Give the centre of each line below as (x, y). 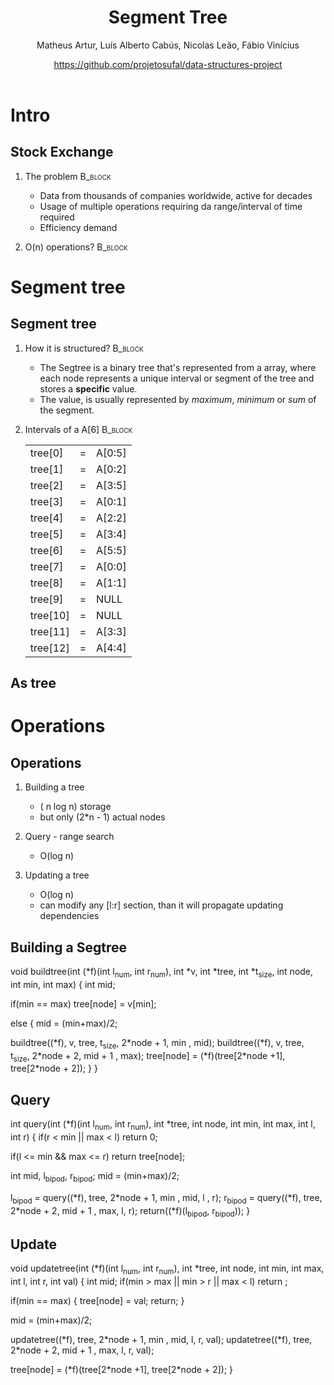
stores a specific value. (88, 388)
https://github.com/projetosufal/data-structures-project (168, 64)
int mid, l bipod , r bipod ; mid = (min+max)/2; (95, 1176)
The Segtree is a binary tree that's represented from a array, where (178, 367)
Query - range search (69, 837)
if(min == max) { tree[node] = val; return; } (97, 1300)
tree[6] (46, 550)
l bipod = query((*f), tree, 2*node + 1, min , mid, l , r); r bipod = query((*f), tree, (166, 1198)
